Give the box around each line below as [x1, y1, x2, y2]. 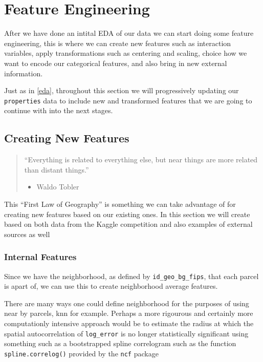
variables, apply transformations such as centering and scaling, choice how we [4, 48, 247, 58]
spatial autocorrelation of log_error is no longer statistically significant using [4, 328, 249, 338]
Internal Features [4, 250, 77, 263]
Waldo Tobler [36, 181, 79, 192]
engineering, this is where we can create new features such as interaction [4, 37, 231, 48]
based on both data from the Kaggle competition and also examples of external [4, 219, 253, 229]
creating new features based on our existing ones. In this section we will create [4, 208, 250, 219]
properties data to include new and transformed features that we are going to [4, 95, 252, 105]
